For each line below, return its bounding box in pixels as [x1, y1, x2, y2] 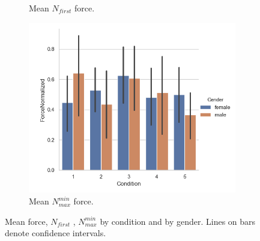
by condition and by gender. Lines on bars [100, 215, 256, 227]
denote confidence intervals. [5, 227, 106, 239]
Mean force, [5, 215, 48, 227]
